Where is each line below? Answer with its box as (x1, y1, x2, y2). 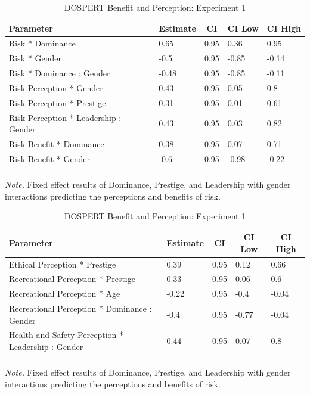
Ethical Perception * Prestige (9, 258, 116, 270)
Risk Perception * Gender (9, 81, 103, 94)
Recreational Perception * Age (9, 287, 120, 300)
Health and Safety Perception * (9, 328, 123, 341)
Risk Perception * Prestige (9, 96, 106, 108)
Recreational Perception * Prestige (9, 272, 135, 285)
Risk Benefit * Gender (9, 152, 90, 165)
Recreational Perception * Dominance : (9, 302, 152, 315)
